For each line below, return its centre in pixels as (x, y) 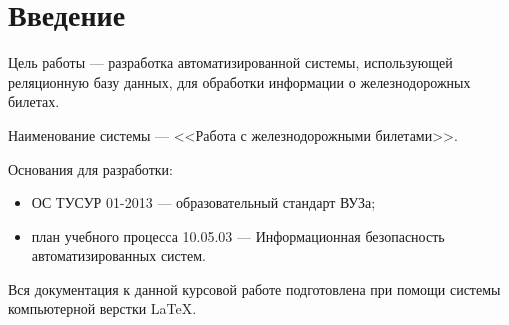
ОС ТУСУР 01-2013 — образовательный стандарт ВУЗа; (203, 202)
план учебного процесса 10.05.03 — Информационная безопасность (238, 235)
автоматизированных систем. (118, 255)
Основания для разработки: (90, 168)
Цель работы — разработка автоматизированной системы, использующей (230, 62)
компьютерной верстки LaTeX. (102, 308)
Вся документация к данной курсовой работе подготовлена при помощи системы (254, 288)
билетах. (34, 101)
